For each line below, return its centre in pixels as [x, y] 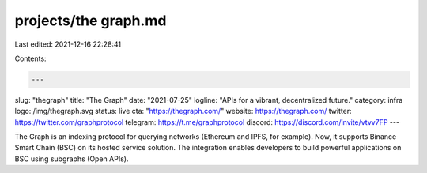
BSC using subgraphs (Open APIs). [72, 159]
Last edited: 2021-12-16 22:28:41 [68, 44]
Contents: [30, 58]
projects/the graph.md [91, 21]
